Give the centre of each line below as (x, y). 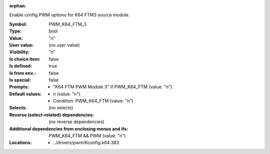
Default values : (25, 94)
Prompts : (19, 87)
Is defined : (21, 66)
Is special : (20, 80)
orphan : (18, 6)
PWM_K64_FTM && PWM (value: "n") (87, 136)
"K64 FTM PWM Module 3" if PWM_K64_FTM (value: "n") (113, 87)
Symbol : (18, 24)
